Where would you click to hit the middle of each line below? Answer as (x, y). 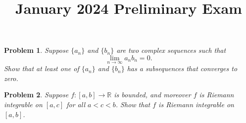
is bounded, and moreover (152, 95)
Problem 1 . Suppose (36, 50)
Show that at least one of (42, 68)
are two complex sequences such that (171, 50)
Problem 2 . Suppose (36, 95)
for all (76, 104)
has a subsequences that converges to (182, 68)
